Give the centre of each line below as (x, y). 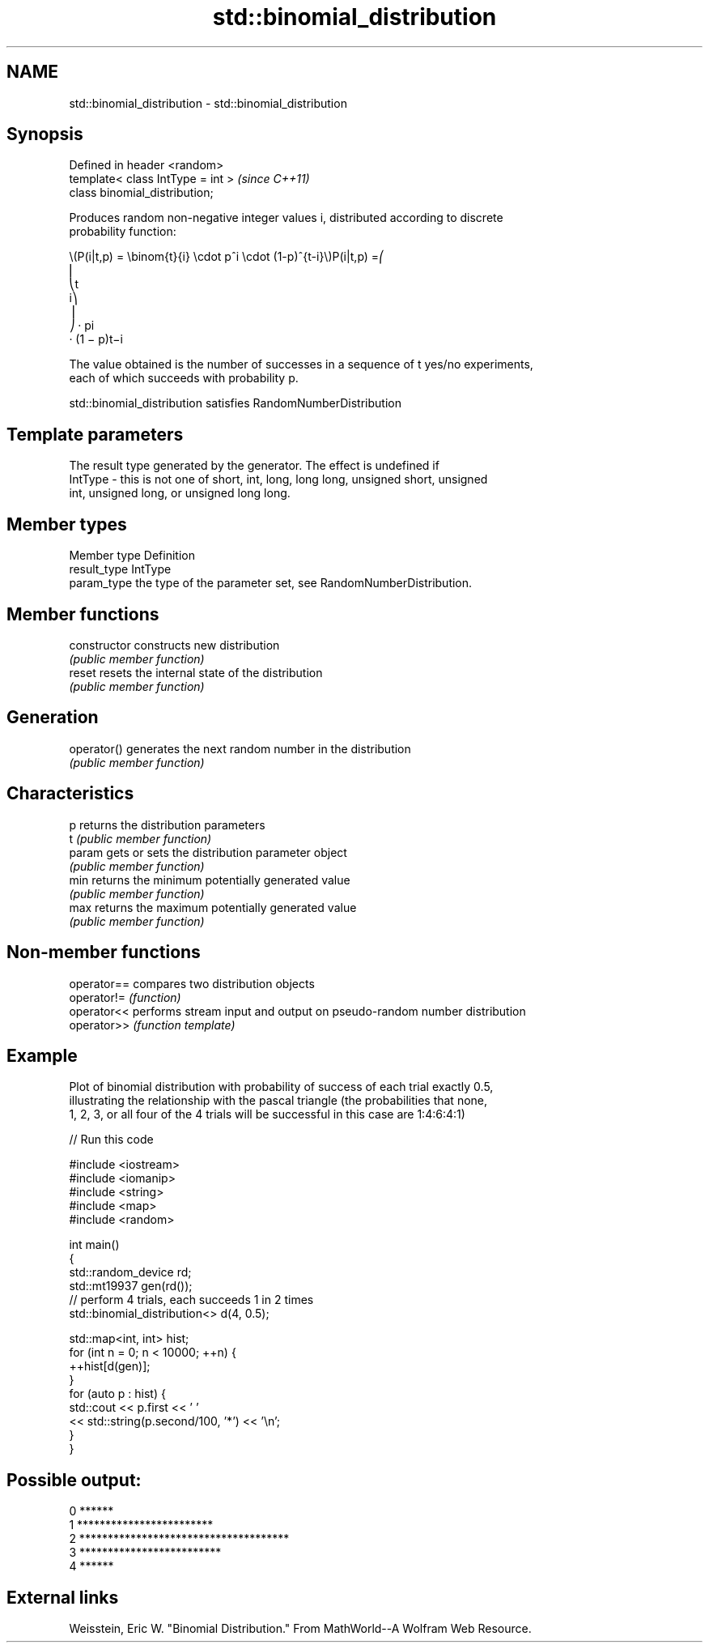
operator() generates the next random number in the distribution (240, 748)
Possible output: (74, 1480)
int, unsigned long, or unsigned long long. (180, 493)
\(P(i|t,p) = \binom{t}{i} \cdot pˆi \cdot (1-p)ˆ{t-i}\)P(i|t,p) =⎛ (227, 257)
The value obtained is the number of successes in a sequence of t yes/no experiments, (301, 364)
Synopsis (45, 134)
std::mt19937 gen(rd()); (131, 1286)
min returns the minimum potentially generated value (210, 880)
